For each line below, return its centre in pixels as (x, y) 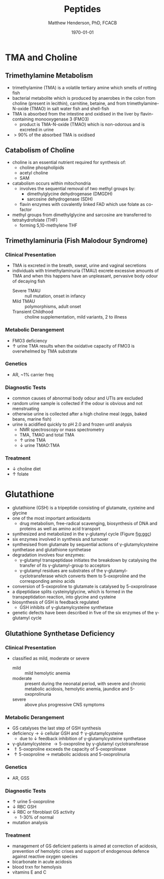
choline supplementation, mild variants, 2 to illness (76, 317)
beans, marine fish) (32, 419)
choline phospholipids (42, 167)
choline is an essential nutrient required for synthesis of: (69, 162)
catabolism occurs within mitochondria (51, 183)
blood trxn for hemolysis (37, 867)
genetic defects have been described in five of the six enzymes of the (83, 613)
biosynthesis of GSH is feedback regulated (55, 602)
